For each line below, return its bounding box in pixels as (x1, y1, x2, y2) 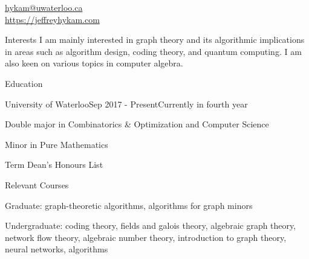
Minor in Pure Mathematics (5, 138, 108, 150)
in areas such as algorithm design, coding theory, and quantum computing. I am (5, 45, 302, 57)
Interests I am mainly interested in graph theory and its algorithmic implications (5, 33, 305, 46)
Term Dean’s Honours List (5, 158, 103, 171)
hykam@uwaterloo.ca (5, 1, 83, 13)
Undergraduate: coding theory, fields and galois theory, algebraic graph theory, (5, 219, 296, 232)
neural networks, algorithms (5, 243, 108, 255)
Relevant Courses (5, 178, 69, 191)
